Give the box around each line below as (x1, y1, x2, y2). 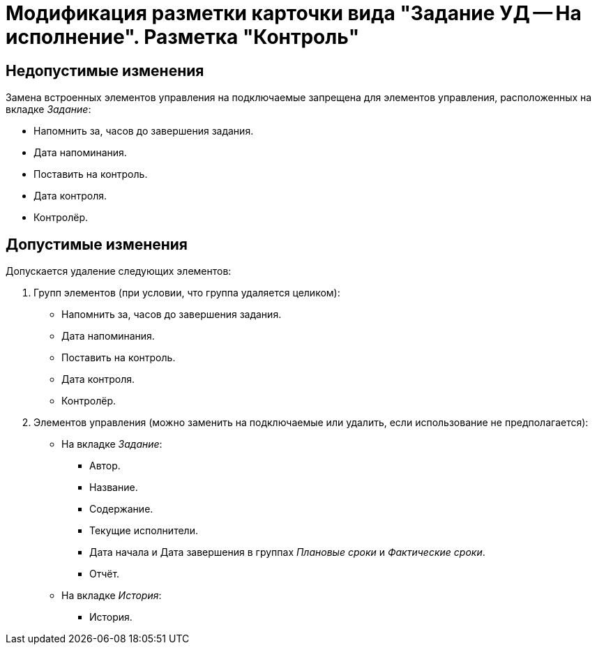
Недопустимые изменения (6, 61, 204, 80)
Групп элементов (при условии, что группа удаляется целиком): (33, 287, 340, 299)
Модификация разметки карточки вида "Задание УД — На (6, 1, 582, 25)
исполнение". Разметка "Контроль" (6, 25, 360, 49)
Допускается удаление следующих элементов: (6, 265, 232, 278)
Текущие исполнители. (89, 524, 198, 537)
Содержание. (89, 503, 153, 515)
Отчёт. (89, 568, 120, 580)
